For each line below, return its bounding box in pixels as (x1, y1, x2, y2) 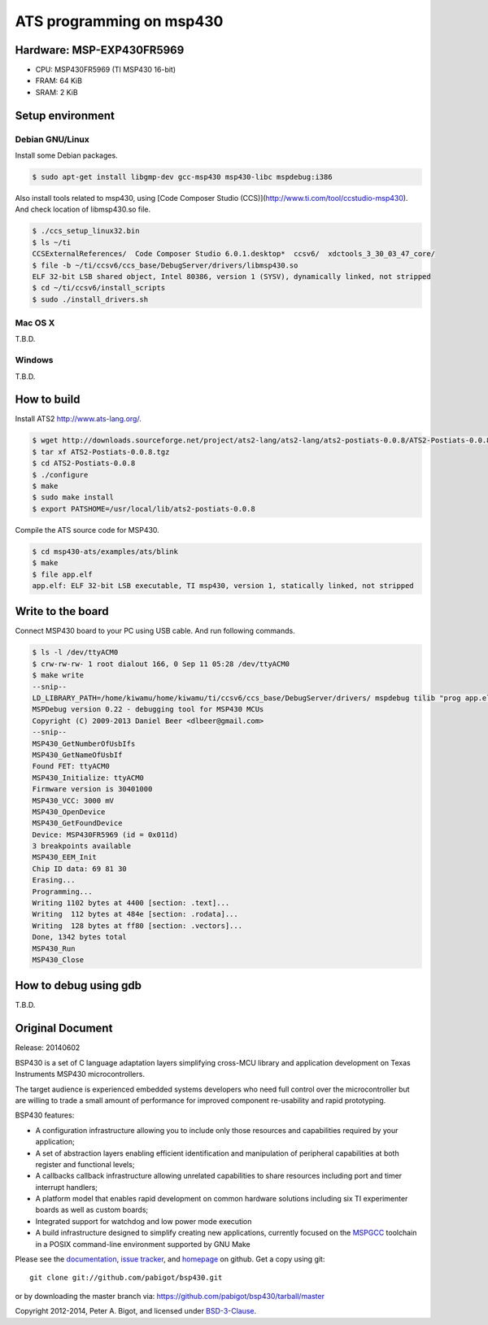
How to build (15, 393, 81, 407)
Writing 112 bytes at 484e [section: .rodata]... (32, 909, 239, 919)
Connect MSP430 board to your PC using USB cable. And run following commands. (15, 626, 296, 636)
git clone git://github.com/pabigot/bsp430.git (29, 1273, 223, 1283)
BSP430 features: (15, 1110, 75, 1120)
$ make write (32, 671, 85, 680)
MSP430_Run (32, 944, 76, 953)
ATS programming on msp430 (15, 12, 224, 30)
